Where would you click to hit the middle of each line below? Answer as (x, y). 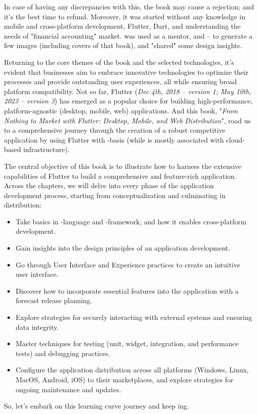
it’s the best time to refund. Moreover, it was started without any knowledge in (125, 16)
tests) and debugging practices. (63, 353)
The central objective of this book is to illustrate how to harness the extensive (123, 166)
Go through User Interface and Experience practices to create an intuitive (128, 264)
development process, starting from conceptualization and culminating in (115, 195)
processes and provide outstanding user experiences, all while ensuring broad (121, 81)
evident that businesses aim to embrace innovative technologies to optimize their (126, 72)
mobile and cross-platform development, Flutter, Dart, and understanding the (122, 26)
